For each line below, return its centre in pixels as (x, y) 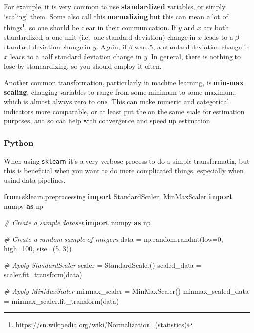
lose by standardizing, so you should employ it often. (83, 66)
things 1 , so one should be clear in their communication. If (90, 27)
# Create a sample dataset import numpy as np (77, 223)
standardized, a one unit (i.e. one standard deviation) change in (100, 37)
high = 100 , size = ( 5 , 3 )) (38, 249)
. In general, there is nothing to (194, 56)
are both (216, 27)
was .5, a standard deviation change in (192, 47)
